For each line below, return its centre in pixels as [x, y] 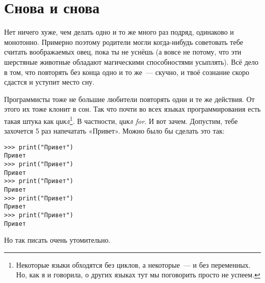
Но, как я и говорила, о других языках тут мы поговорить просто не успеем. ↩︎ [138, 275]
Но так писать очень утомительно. [57, 240]
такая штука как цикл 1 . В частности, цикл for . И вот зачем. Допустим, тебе [121, 120]
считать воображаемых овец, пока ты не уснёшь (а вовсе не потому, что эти [123, 52]
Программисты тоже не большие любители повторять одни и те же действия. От [129, 99]
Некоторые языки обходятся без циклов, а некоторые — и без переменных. [133, 264]
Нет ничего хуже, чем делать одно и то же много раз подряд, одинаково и [119, 32]
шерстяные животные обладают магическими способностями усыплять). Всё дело [131, 61]
